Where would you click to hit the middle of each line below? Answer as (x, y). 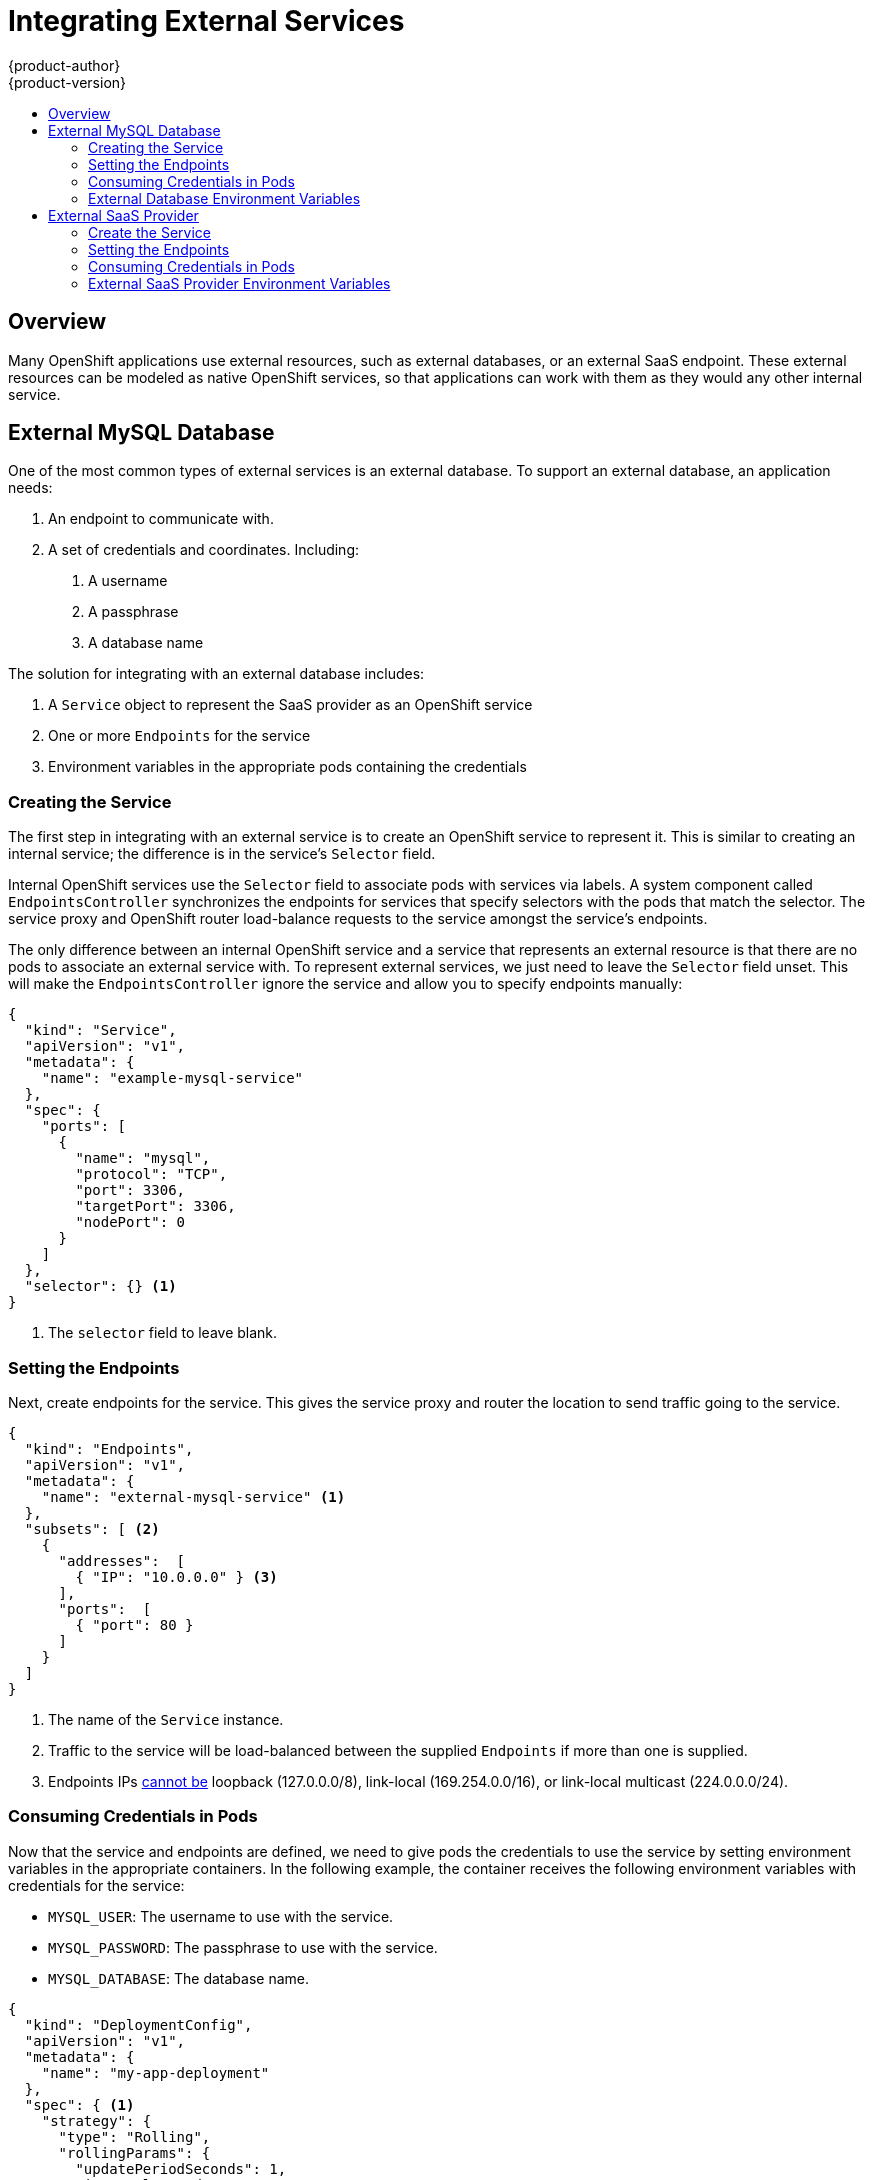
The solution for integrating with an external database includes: (216, 674)
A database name (146, 643)
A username (128, 581)
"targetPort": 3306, (155, 1206)
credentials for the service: (96, 1885)
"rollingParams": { (134, 2152)
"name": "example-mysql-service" (172, 1078)
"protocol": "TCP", (151, 1174)
